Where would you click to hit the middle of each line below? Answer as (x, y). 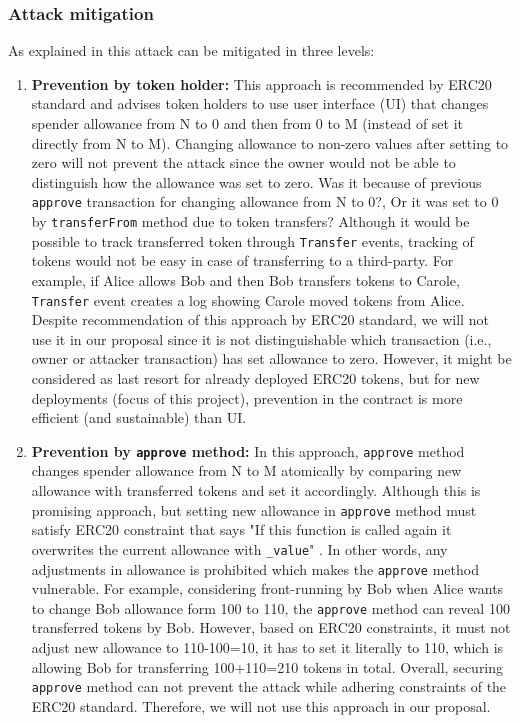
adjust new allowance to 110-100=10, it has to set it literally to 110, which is (267, 647)
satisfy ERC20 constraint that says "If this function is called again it (241, 529)
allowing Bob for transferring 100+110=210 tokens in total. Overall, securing (267, 666)
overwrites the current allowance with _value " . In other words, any (239, 548)
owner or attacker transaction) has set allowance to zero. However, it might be (271, 358)
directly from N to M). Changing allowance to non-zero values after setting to (270, 142)
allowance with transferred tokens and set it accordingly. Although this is (256, 490)
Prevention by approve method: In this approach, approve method (248, 450)
